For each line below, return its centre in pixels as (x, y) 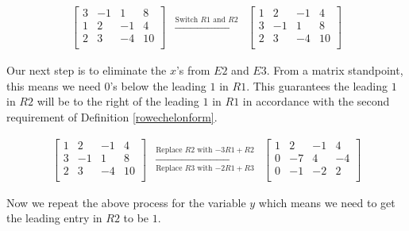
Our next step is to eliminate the (87, 70)
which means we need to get (327, 202)
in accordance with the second (316, 101)
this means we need (54, 85)
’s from (193, 70)
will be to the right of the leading (118, 101)
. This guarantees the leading (317, 85)
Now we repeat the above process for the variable (126, 202)
